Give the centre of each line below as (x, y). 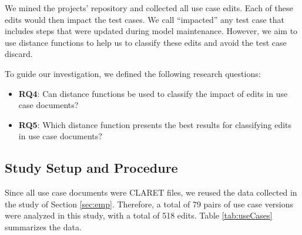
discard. (19, 54)
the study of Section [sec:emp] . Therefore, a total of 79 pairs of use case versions (149, 204)
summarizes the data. (43, 226)
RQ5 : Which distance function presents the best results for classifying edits (155, 124)
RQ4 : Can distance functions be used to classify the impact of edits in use (153, 93)
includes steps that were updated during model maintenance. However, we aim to (151, 31)
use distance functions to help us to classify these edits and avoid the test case (146, 42)
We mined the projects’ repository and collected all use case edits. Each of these (149, 8)
